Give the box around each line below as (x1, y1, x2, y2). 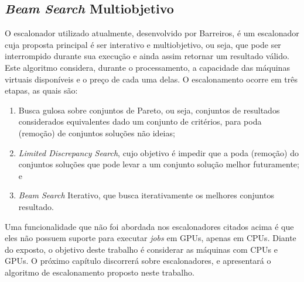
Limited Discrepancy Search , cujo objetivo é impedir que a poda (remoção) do (18, 146, 299, 159)
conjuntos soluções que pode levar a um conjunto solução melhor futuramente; (18, 158, 299, 170)
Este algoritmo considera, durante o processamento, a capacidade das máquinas (5, 61, 290, 73)
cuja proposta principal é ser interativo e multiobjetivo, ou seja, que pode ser (5, 38, 281, 50)
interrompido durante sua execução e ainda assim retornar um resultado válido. (5, 50, 289, 62)
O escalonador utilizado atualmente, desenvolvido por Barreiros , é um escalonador (5, 27, 299, 39)
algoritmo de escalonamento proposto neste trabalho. (5, 266, 194, 278)
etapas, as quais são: (5, 84, 78, 97)
